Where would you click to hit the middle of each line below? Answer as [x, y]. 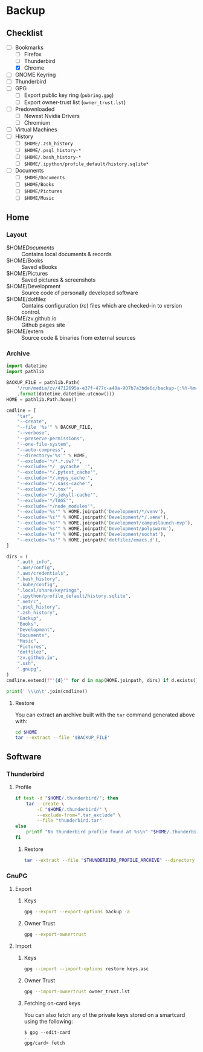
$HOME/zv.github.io [31, 319]
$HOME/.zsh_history [49, 144]
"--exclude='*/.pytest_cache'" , [58, 472]
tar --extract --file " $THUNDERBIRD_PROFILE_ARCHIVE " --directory [109, 860]
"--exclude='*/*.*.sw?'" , [50, 461]
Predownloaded [35, 109]
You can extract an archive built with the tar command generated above [105, 715]
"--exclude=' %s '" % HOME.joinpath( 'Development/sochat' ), [92, 534]
